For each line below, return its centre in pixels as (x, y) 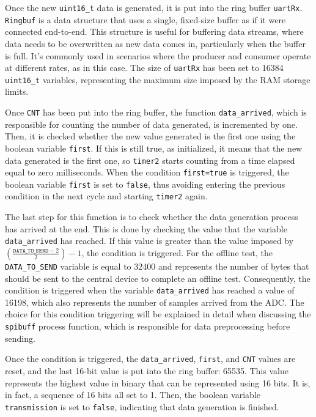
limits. (17, 91)
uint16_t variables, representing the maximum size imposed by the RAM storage (158, 79)
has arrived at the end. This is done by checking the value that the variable (146, 228)
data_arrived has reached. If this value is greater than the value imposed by (149, 241)
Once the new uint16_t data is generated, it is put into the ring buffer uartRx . (154, 7)
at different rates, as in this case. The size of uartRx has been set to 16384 (144, 68)
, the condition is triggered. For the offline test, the (177, 252)
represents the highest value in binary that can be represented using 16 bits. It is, (158, 382)
